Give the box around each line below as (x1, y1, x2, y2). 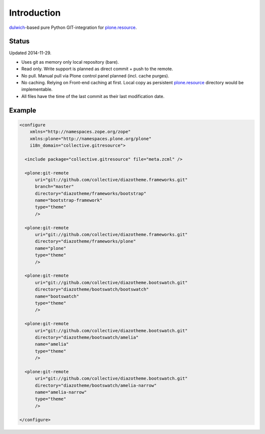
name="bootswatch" (35, 293, 79, 299)
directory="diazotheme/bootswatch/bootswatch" (35, 287, 149, 292)
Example (9, 106, 36, 115)
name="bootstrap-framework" (35, 197, 103, 203)
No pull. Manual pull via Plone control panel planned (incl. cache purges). (21, 72, 169, 78)
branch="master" (35, 184, 74, 190)
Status (9, 37, 30, 46)
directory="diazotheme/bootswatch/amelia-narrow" (35, 383, 157, 388)
